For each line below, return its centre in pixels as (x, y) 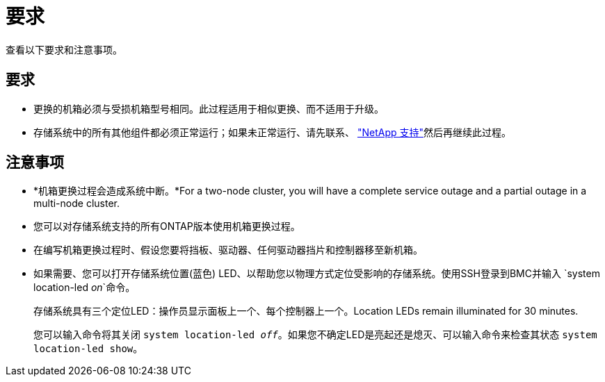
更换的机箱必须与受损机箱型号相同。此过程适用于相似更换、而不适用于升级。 (209, 108)
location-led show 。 (88, 349)
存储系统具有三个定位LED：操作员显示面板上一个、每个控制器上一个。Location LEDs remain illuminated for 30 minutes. (306, 311)
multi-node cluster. (76, 204)
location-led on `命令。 (84, 288)
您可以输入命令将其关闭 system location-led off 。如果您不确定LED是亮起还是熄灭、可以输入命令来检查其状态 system (315, 335)
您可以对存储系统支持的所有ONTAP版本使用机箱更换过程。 (167, 226)
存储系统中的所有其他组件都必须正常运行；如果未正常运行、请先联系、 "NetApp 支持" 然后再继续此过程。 (273, 132)
